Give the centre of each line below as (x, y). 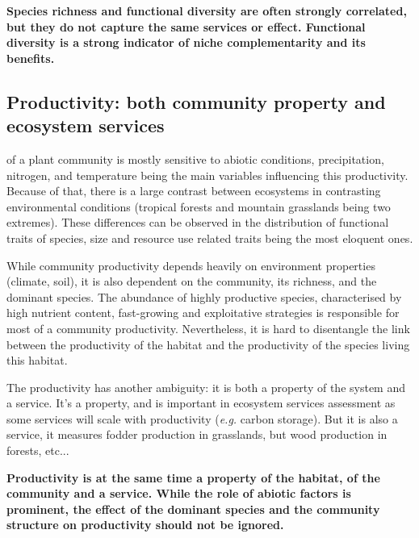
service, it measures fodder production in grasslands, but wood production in (197, 434)
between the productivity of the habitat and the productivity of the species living (208, 344)
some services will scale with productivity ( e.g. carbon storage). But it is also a (202, 418)
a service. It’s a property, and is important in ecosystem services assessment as (201, 403)
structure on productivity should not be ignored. (145, 525)
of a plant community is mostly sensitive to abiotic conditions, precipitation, (195, 158)
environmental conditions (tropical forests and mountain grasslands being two (199, 206)
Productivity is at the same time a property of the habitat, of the (193, 477)
